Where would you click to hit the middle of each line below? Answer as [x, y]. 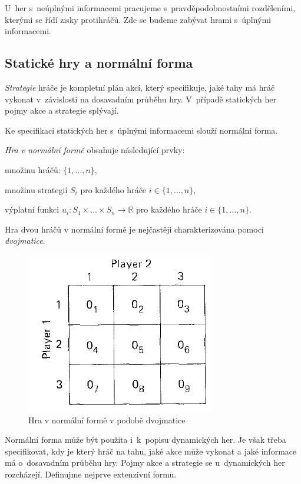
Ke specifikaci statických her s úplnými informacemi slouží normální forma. [141, 130]
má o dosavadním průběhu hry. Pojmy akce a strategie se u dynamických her [145, 463]
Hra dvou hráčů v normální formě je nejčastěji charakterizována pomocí [134, 229]
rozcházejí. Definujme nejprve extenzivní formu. [91, 474]
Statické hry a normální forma [99, 63]
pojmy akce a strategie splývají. [62, 110]
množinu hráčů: [33, 169]
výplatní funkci [32, 209]
